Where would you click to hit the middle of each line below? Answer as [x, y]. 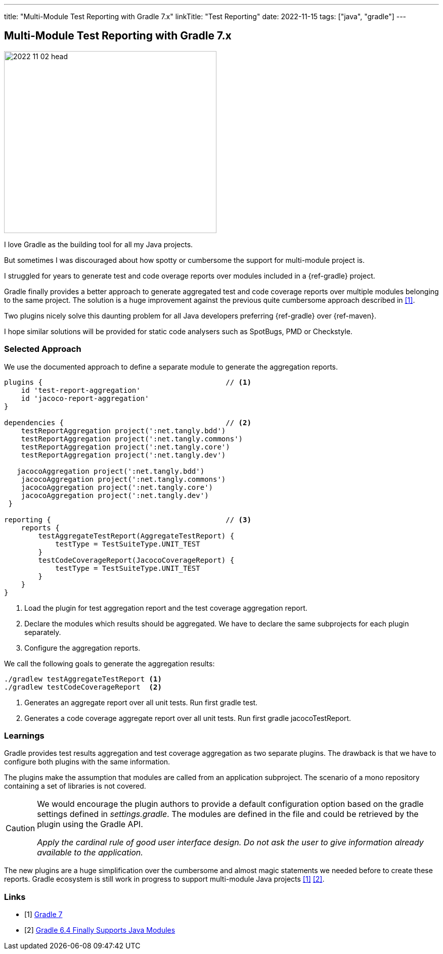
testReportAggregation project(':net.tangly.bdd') [123, 430]
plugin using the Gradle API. [90, 824]
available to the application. [90, 853]
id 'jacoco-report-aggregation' [85, 398]
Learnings [24, 735]
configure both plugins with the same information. [87, 762]
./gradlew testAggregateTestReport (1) [83, 679]
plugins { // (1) [128, 382]
